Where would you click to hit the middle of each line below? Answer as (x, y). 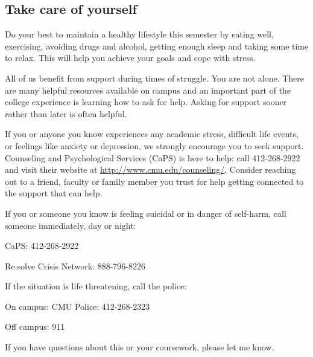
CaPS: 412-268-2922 (42, 246)
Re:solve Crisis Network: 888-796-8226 (75, 265)
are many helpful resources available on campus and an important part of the (148, 90)
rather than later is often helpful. (66, 113)
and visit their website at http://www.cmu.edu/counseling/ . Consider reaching (150, 169)
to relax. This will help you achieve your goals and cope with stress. (130, 58)
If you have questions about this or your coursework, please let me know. (140, 347)
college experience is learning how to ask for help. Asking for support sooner (146, 102)
